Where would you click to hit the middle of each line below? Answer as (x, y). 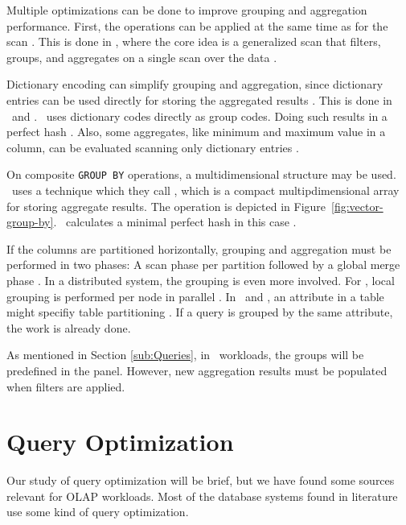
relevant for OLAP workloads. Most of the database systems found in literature (202, 496)
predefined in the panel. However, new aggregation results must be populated (197, 370)
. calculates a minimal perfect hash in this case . (175, 222)
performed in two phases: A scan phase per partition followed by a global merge (203, 265)
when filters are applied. (66, 386)
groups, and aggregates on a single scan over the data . (142, 57)
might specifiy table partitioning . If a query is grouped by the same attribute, (200, 312)
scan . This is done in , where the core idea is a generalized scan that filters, (194, 41)
